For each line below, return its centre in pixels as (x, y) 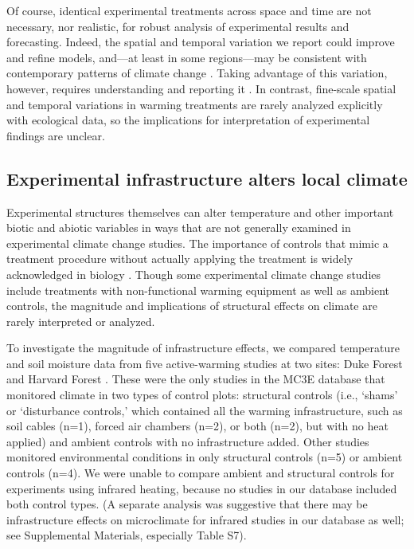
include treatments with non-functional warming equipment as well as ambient (198, 290)
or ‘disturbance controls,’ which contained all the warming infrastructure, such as (205, 410)
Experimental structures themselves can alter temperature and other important (200, 212)
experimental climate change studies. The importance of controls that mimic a (197, 243)
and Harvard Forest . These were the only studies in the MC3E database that (196, 379)
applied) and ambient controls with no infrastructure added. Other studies (188, 441)
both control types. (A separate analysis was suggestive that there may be (187, 504)
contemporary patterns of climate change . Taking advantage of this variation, (197, 73)
